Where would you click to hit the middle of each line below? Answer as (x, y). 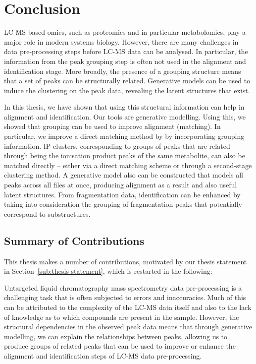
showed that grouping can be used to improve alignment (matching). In (112, 126)
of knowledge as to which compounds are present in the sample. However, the (122, 317)
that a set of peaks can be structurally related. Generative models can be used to (127, 81)
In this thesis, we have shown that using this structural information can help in (124, 107)
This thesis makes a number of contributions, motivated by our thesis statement (126, 261)
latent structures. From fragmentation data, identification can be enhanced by (122, 194)
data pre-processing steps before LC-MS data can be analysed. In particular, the (126, 51)
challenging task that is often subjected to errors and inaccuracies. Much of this (125, 297)
